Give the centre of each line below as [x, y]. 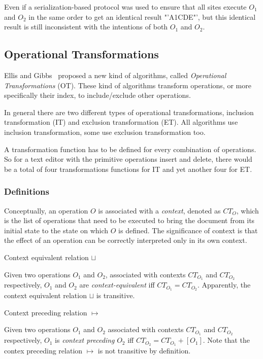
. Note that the [226, 340]
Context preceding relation [46, 312]
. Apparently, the [224, 285]
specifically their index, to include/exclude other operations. [97, 95]
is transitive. [116, 295]
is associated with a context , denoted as [159, 210]
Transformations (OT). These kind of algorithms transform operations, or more [128, 85]
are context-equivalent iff [117, 285]
